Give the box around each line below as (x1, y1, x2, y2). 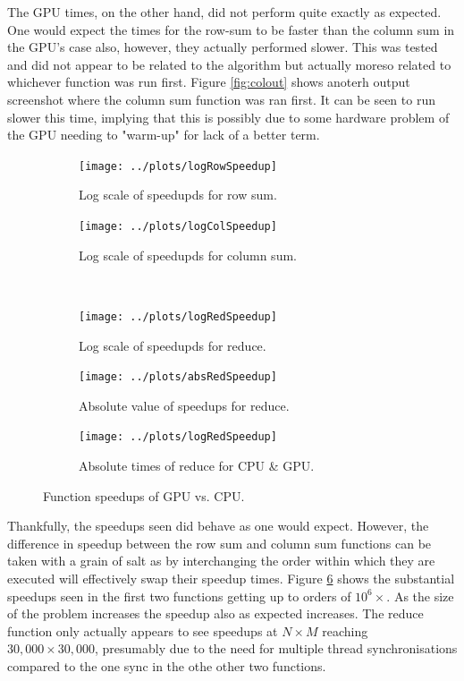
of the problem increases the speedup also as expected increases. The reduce (7, 604, 424, 623)
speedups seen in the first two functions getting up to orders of (7, 586, 351, 605)
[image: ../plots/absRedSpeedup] (79, 370, 277, 384)
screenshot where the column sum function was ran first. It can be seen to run (7, 89, 435, 108)
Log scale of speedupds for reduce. (79, 336, 266, 354)
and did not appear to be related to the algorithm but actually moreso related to (7, 55, 451, 73)
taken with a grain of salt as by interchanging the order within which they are (7, 551, 435, 570)
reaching (322, 621, 368, 640)
